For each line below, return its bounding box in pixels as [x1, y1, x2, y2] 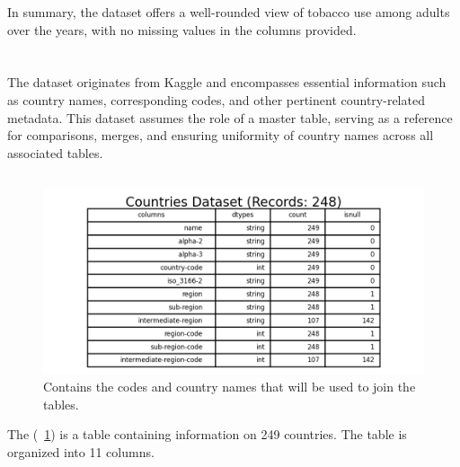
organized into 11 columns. [7, 442, 155, 461]
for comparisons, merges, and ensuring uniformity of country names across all [7, 126, 434, 145]
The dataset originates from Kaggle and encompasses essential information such [7, 73, 447, 92]
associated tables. [7, 143, 103, 162]
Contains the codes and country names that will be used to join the [43, 377, 416, 396]
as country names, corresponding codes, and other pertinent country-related [7, 90, 425, 109]
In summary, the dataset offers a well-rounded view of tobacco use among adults [7, 3, 450, 21]
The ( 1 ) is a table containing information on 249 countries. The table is [7, 425, 407, 444]
